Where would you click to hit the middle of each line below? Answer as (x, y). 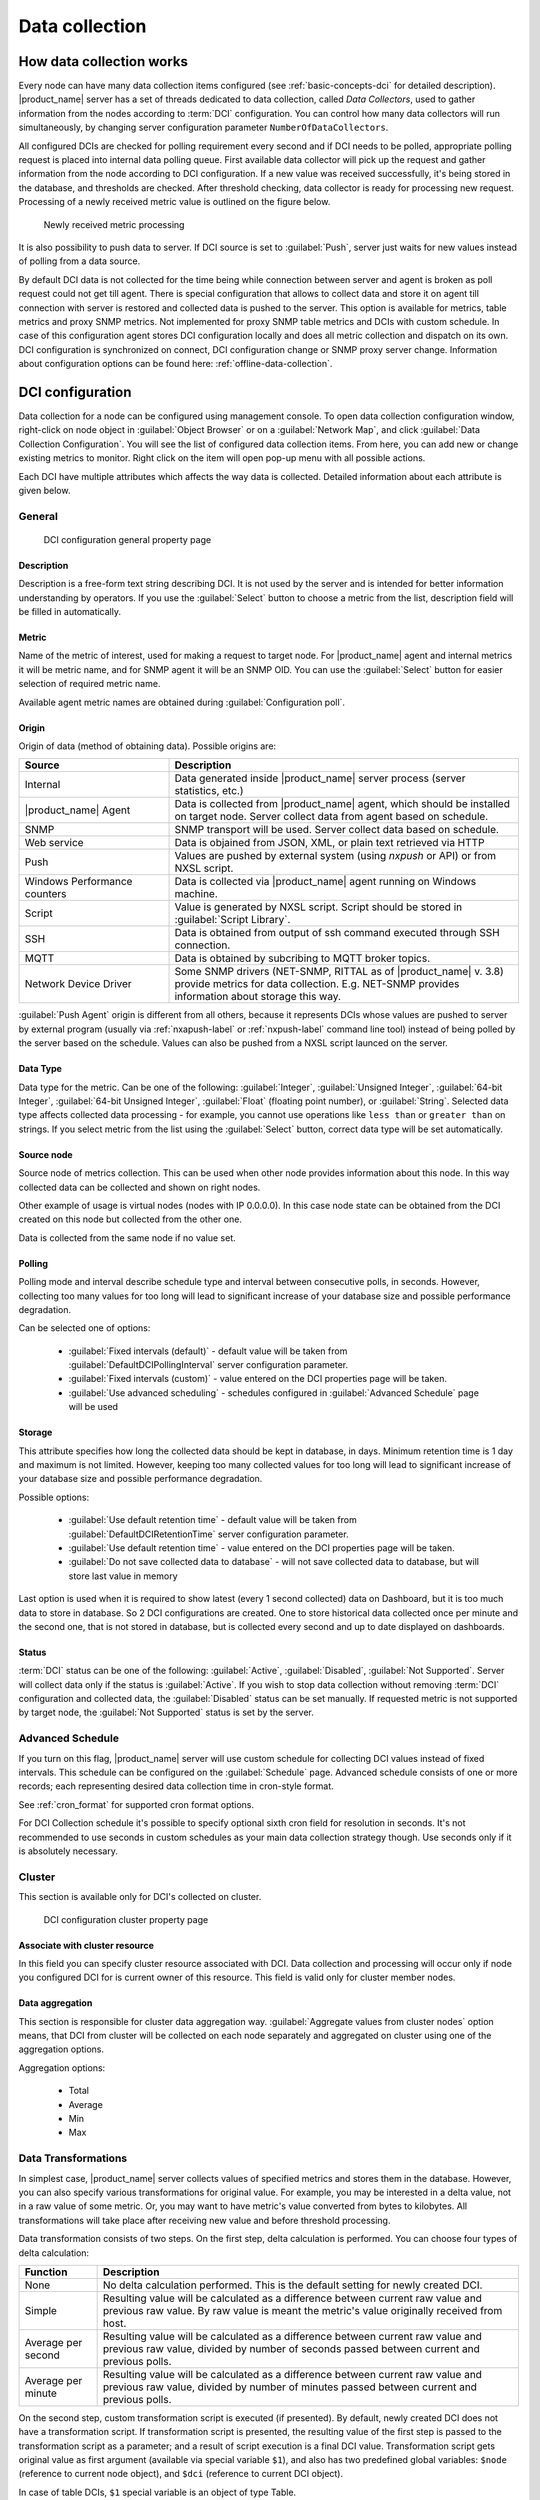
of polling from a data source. (79, 261)
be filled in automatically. (70, 612)
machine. (196, 894)
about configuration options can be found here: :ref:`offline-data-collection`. (175, 364)
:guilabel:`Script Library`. (232, 920)
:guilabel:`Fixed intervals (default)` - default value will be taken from (208, 1351)
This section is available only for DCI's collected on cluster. (140, 1897)
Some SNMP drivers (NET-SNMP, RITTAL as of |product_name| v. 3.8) (339, 972)
